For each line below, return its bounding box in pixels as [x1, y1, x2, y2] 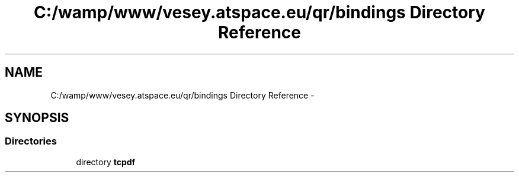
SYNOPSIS [5, 110, 69, 126]
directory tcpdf [76, 156, 136, 167]
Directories [5, 135, 57, 147]
